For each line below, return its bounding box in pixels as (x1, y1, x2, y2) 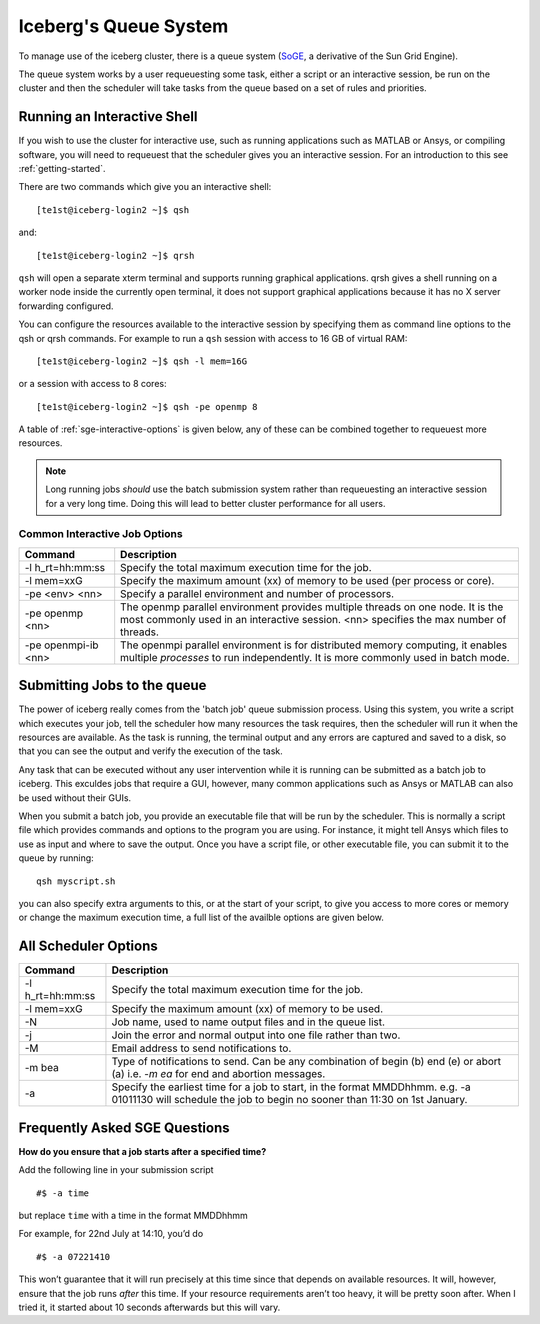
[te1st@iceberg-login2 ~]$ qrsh (36, 250, 195, 261)
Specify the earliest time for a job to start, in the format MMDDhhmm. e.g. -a (111, 1080, 472, 1094)
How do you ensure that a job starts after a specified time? (18, 1145, 267, 1157)
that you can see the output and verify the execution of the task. (18, 745, 284, 757)
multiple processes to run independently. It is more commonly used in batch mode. (120, 650, 510, 664)
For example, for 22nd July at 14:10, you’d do (18, 1228, 204, 1240)
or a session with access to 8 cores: (18, 378, 167, 390)
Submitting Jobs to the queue (18, 677, 207, 694)
